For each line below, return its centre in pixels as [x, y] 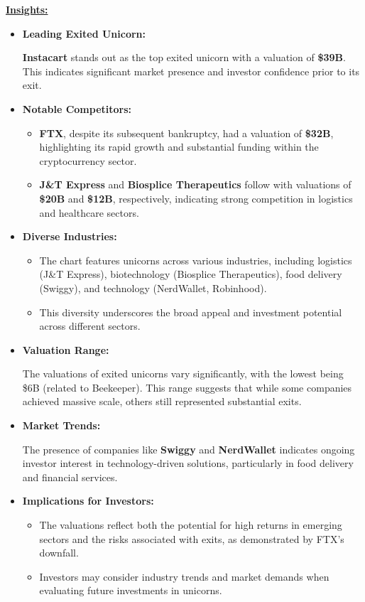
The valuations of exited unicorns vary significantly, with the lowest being [183, 373]
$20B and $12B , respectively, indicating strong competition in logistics [196, 198]
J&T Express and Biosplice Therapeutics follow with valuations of [195, 184]
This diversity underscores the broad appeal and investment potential [191, 312]
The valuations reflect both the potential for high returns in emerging [191, 525]
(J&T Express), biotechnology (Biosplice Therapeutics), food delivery [191, 274]
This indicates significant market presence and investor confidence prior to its [191, 71]
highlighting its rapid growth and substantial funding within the [179, 147]
